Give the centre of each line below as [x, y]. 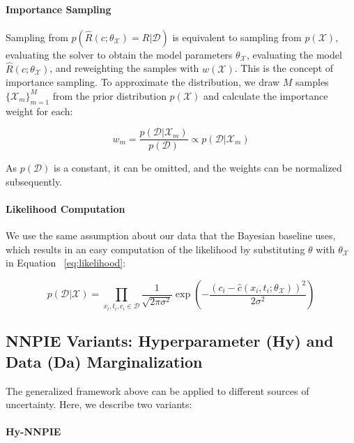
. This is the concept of [284, 68]
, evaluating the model [294, 54]
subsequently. [34, 181]
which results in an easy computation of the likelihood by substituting [155, 249]
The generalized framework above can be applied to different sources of [157, 390]
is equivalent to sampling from [237, 37]
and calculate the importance [265, 95]
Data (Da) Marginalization [104, 361]
